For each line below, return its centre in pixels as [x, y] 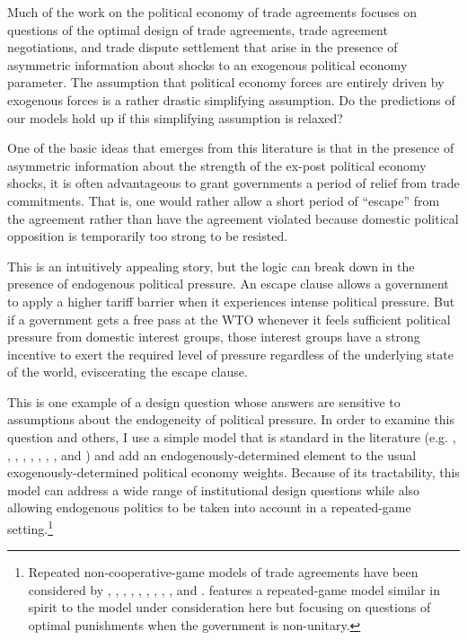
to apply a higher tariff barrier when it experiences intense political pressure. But [231, 301]
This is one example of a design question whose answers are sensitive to [204, 401]
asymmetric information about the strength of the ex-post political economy [217, 165]
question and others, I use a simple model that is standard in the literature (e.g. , [232, 437]
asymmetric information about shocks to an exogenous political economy [207, 64]
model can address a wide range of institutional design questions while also [214, 489]
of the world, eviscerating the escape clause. [128, 372]
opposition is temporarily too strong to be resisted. [148, 236]
